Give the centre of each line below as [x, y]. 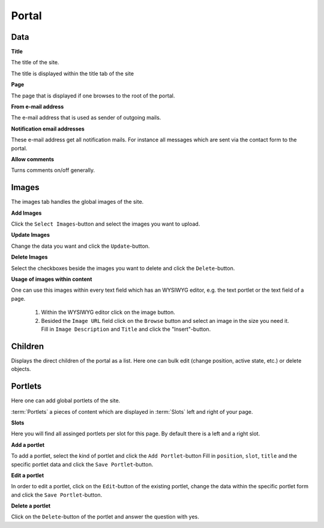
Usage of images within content [52, 279]
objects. [21, 369]
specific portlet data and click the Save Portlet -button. [82, 464]
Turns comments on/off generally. [53, 170]
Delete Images [29, 257]
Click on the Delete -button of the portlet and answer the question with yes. [105, 517]
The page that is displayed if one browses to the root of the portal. [93, 96]
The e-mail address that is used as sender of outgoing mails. [86, 118]
